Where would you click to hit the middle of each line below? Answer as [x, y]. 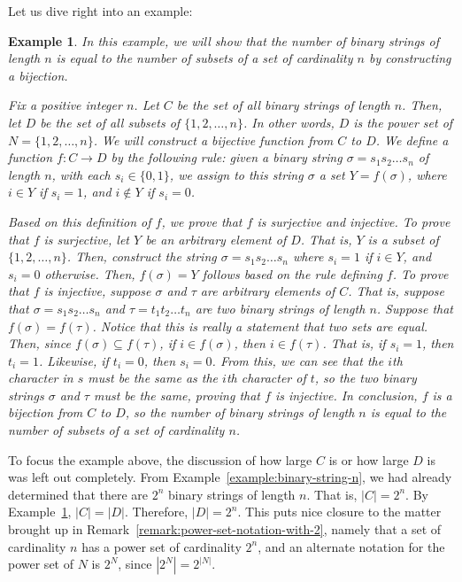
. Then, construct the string [142, 256]
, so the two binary [366, 378]
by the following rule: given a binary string [227, 157]
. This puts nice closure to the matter [339, 512]
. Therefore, [156, 512]
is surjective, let [86, 239]
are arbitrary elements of [268, 291]
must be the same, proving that [177, 395]
